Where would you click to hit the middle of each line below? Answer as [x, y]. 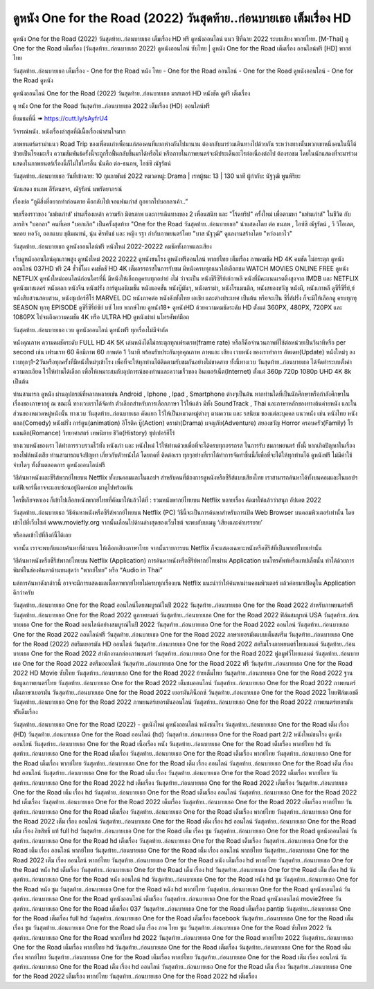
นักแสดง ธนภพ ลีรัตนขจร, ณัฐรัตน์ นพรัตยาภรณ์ [68, 189]
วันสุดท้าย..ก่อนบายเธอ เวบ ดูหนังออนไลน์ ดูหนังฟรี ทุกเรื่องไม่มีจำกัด [90, 329]
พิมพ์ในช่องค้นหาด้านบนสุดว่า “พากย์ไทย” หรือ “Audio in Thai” [88, 570]
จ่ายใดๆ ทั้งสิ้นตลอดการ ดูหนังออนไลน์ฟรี [59, 464]
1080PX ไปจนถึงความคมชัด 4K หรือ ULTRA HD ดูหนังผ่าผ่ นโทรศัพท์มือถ [101, 317]
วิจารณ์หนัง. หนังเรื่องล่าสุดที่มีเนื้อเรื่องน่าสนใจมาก [69, 131]
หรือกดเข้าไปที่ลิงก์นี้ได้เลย [42, 535]
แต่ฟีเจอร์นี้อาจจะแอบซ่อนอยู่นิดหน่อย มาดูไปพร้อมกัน [73, 487]
